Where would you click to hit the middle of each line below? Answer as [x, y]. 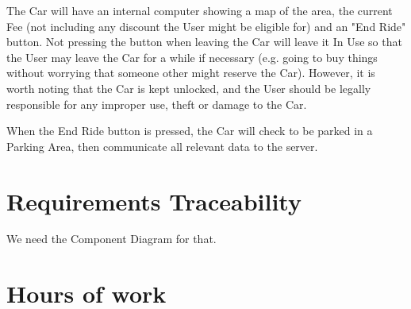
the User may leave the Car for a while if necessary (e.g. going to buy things [192, 57]
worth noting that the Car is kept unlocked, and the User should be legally [189, 88]
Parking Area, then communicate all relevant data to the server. [162, 146]
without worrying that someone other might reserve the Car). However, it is [191, 73]
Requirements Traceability [154, 201]
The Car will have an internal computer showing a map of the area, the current [200, 10]
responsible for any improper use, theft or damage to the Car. [157, 104]
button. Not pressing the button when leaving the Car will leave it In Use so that [204, 42]
